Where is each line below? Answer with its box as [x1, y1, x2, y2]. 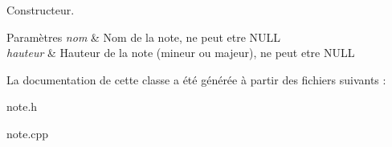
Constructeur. [6, 2, 75, 18]
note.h [6, 98, 38, 115]
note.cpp [6, 125, 49, 141]
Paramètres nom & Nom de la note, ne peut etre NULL [6, 28, 281, 45]
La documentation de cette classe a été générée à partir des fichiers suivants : [6, 71, 386, 88]
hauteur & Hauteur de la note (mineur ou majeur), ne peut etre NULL [6, 44, 355, 61]
